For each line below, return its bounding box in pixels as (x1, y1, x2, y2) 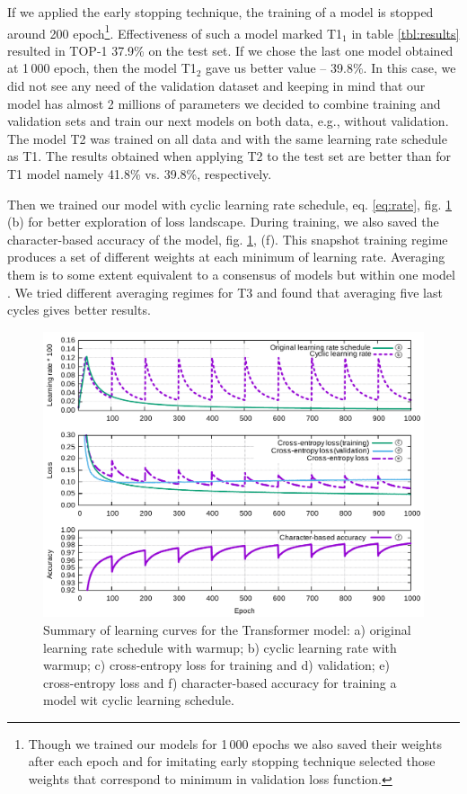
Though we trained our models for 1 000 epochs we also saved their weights (28, 734, 442, 753)
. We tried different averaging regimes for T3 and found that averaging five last (7, 282, 443, 301)
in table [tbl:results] (351, 23, 460, 42)
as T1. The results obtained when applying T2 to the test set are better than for (7, 147, 452, 165)
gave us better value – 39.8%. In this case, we (206, 58, 456, 77)
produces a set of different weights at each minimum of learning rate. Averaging (7, 247, 445, 266)
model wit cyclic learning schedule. (43, 691, 234, 709)
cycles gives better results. (7, 300, 151, 319)
